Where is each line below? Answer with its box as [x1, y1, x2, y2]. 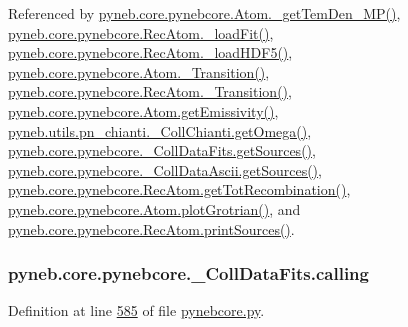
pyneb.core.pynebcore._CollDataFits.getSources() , [8, 140, 316, 161]
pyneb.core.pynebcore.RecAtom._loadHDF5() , [8, 42, 293, 63]
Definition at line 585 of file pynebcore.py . [8, 300, 265, 321]
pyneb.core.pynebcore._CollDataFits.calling [8, 261, 369, 286]
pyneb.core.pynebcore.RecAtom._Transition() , [8, 81, 292, 102]
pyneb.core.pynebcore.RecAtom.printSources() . [8, 218, 295, 239]
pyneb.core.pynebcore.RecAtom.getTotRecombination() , [8, 179, 351, 200]
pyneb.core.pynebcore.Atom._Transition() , [8, 61, 270, 82]
